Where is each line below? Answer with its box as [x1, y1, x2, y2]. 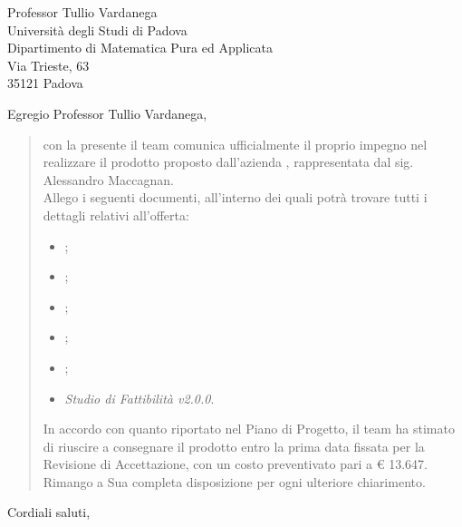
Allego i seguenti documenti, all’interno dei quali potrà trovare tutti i [43, 188, 428, 207]
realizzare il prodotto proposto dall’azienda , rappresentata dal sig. [43, 152, 414, 171]
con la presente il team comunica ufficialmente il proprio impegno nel [43, 134, 428, 153]
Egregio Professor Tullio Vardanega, [7, 103, 207, 122]
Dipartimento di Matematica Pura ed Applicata [7, 38, 273, 57]
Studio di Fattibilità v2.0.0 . [64, 388, 215, 407]
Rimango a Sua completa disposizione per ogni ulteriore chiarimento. [43, 472, 426, 491]
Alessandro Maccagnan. [43, 170, 174, 189]
